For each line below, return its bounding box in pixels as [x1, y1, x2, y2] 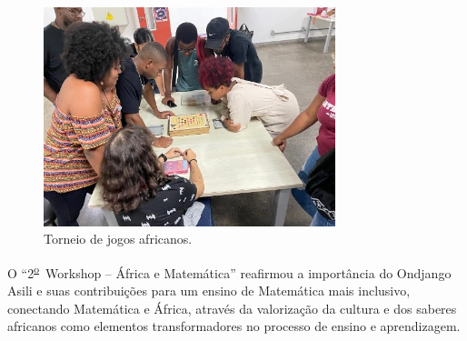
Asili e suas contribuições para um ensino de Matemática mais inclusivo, [7, 281, 411, 300]
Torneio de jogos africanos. [44, 229, 193, 248]
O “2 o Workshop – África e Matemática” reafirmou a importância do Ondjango [7, 260, 452, 282]
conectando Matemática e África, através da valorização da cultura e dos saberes [7, 298, 457, 317]
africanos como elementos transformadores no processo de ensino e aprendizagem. [7, 316, 461, 336]
